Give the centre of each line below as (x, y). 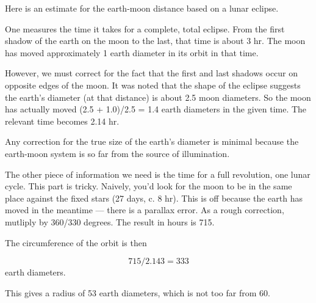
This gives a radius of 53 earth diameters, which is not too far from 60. (138, 292)
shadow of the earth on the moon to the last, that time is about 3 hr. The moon (155, 41)
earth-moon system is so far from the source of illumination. (117, 153)
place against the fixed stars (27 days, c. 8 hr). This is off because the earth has (154, 198)
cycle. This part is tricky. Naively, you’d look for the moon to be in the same (149, 186)
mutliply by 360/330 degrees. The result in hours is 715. (110, 221)
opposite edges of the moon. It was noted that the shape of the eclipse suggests (153, 85)
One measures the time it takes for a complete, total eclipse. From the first (145, 28)
